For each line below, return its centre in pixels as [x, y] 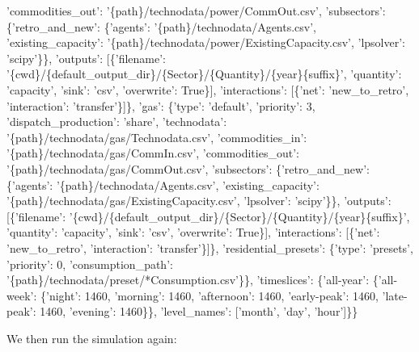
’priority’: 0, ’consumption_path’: [90, 264]
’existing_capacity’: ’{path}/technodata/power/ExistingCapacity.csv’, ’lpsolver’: [206, 42]
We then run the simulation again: [92, 338]
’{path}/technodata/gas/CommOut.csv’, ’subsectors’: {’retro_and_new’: [188, 168]
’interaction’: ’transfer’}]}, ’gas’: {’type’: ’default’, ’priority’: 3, [161, 105]
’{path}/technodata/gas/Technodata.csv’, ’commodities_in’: [157, 137]
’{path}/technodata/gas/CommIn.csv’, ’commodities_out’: [153, 153]
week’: [22, 295]
